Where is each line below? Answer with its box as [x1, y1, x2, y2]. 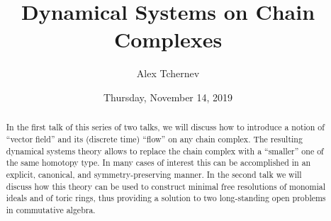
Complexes [113, 25, 223, 54]
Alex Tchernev [136, 66, 200, 81]
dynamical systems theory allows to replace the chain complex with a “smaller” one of [6, 144, 324, 157]
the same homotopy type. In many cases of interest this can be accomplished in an [6, 157, 311, 169]
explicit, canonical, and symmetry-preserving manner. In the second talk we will [6, 168, 302, 180]
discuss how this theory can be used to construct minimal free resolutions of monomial [6, 180, 325, 192]
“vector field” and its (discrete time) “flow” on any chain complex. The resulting [6, 132, 303, 144]
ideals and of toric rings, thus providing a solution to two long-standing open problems [6, 192, 326, 204]
